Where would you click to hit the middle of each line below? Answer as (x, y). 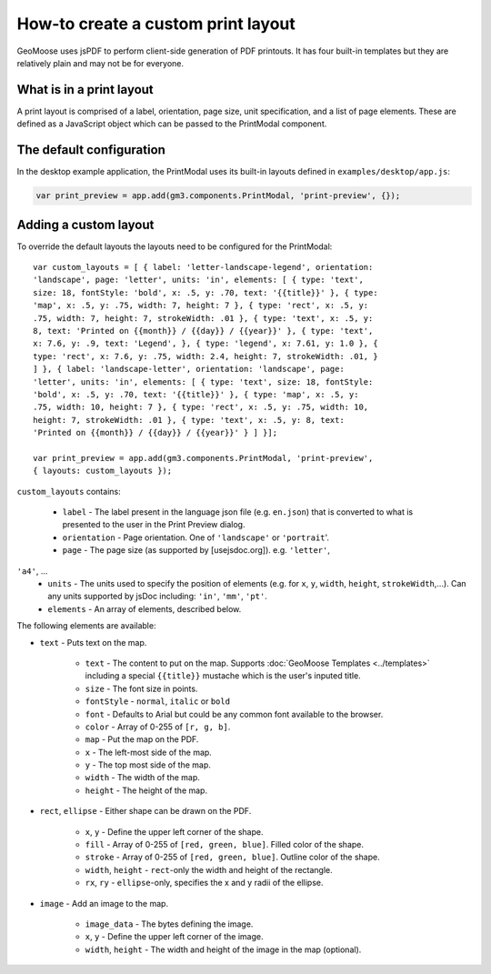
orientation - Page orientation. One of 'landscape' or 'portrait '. (196, 537)
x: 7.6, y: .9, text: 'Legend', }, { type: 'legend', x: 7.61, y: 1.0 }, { (205, 344)
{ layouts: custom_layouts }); (103, 471)
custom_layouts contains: (69, 491)
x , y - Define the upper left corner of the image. (174, 937)
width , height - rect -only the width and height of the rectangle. (209, 869)
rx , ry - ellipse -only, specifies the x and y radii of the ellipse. (204, 883)
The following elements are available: (86, 626)
